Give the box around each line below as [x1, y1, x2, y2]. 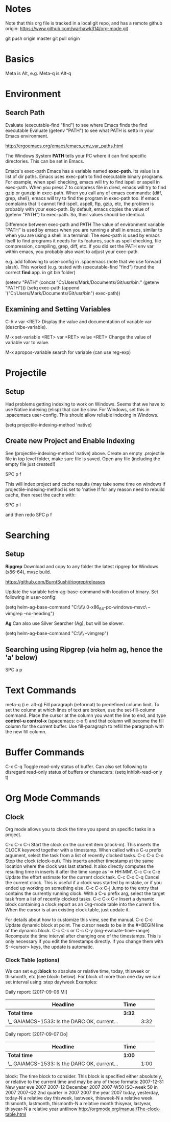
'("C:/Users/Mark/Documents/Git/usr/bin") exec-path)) [5, 290, 121, 296]
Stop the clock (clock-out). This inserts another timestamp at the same [5, 858, 154, 864]
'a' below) [5, 653, 38, 662]
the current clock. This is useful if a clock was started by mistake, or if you [5, 879, 162, 885]
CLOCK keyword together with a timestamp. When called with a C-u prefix [5, 847, 162, 853]
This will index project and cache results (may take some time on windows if [5, 481, 166, 487]
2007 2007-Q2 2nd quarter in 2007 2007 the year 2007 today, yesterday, [5, 1090, 160, 1096]
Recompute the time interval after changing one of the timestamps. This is [5, 933, 161, 939]
